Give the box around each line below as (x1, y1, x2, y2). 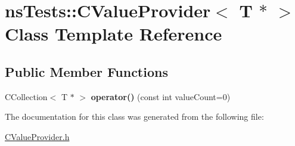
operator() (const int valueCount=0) (91, 90, 231, 102)
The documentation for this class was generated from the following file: (5, 110, 264, 123)
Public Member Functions (5, 62, 168, 80)
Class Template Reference (5, 21, 222, 46)
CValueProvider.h (5, 130, 70, 142)
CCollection (5, 90, 48, 102)
